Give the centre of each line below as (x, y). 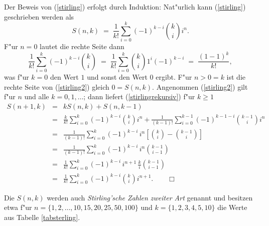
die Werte (232, 207)
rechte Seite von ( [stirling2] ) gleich (57, 86)
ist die (236, 77)
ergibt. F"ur (174, 77)
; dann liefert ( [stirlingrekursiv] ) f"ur (139, 96)
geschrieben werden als (39, 16)
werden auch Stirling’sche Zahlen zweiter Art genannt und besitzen (150, 197)
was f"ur (17, 77)
